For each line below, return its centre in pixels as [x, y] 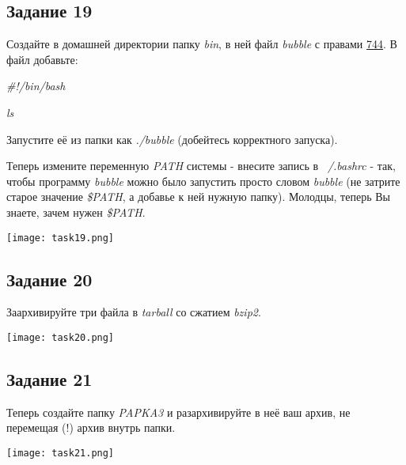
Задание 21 [49, 379]
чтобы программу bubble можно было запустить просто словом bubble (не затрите [203, 181]
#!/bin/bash [36, 86]
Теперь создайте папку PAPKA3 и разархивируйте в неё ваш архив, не [178, 412]
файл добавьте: [42, 59]
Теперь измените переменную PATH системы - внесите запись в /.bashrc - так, [201, 166]
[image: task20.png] [61, 338]
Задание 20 [49, 279]
